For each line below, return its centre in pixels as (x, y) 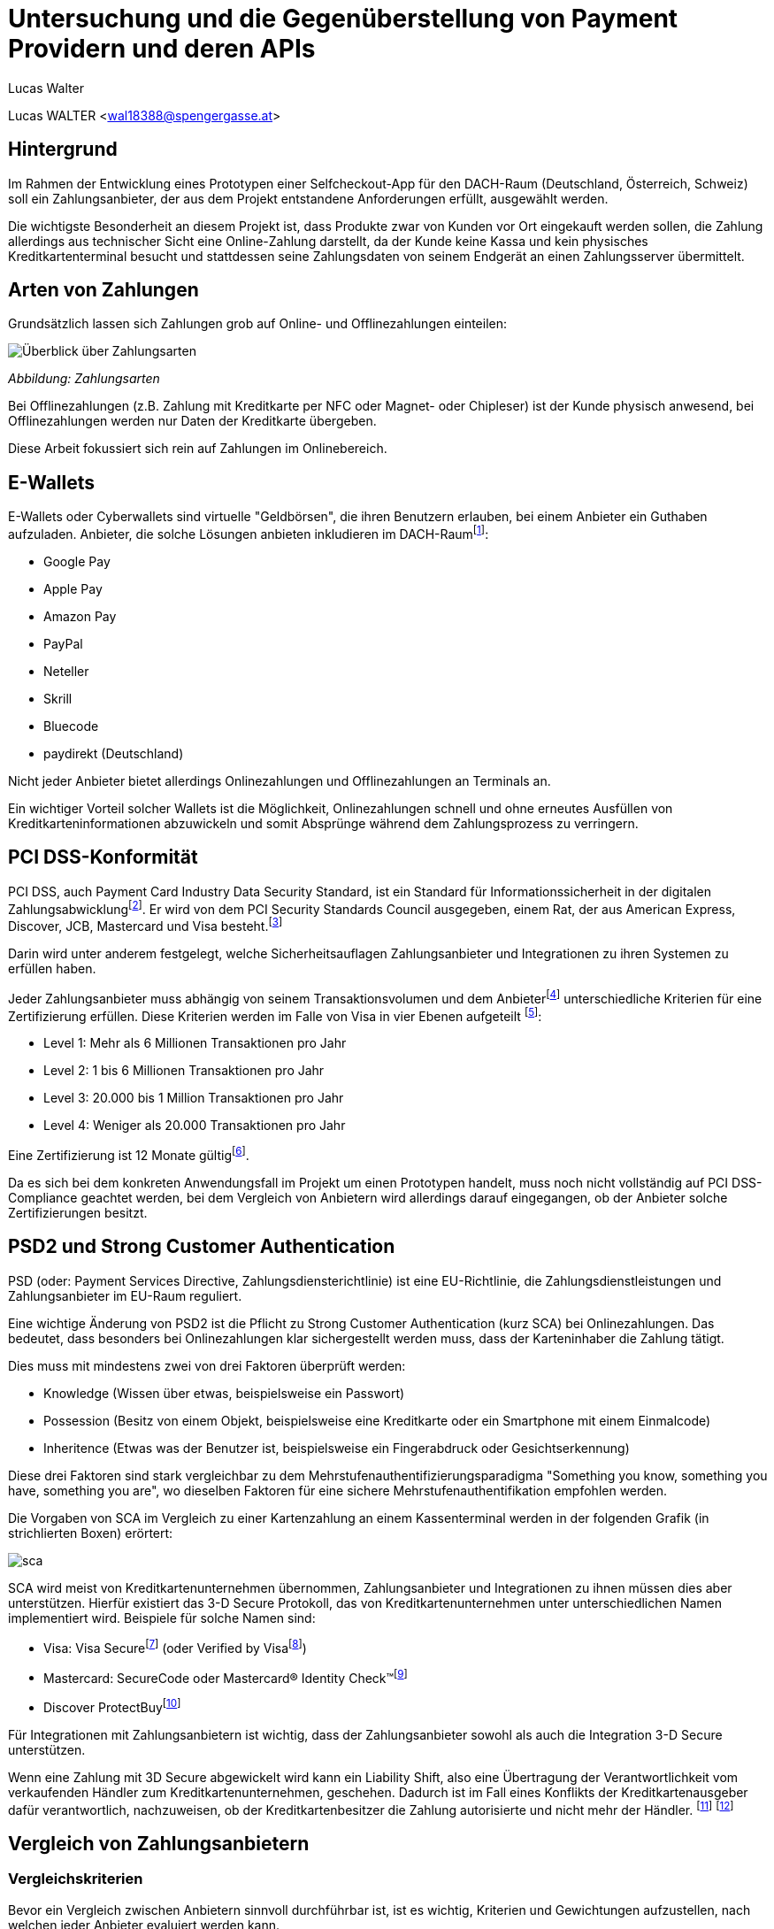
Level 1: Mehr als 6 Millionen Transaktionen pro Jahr (195, 1043)
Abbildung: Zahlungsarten (84, 379)
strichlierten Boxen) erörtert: (91, 1533)
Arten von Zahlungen (103, 290)
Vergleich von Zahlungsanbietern (159, 1843)
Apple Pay (73, 588)
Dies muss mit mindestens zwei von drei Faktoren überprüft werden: (207, 1365)
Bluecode (71, 726)
